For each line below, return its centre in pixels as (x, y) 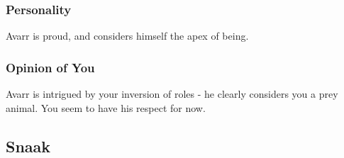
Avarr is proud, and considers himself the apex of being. (127, 36)
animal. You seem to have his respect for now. (106, 107)
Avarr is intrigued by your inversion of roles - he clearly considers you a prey (172, 94)
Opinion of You (50, 67)
